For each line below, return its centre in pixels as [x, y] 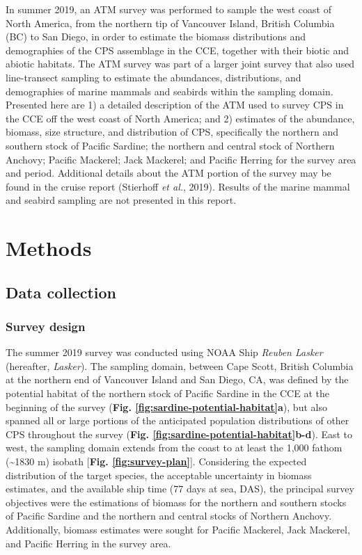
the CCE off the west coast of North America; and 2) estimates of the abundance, [180, 118]
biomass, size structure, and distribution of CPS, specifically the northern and [172, 132]
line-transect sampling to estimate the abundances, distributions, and [154, 77]
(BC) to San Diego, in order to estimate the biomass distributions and [156, 37]
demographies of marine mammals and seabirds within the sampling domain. [170, 91]
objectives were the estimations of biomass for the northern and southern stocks [176, 502]
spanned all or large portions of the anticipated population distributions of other [178, 420]
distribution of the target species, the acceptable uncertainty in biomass [159, 475]
